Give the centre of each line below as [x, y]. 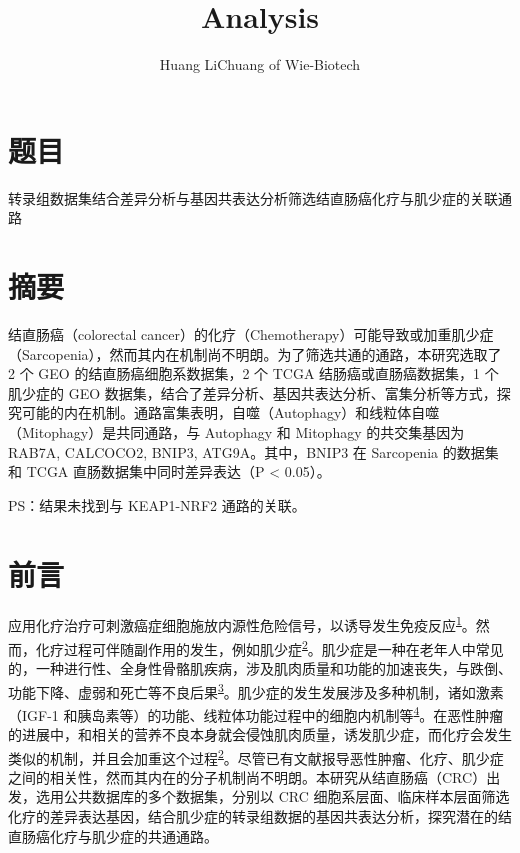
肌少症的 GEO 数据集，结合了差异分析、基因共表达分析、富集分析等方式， [252, 392]
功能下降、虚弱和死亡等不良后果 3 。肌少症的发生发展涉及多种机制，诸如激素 [256, 690]
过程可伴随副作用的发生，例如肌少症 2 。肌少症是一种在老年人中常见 [283, 647]
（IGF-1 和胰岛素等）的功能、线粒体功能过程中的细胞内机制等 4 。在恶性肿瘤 [256, 713]
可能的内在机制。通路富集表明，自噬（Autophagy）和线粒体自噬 [230, 412]
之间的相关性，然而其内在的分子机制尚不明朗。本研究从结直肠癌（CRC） [247, 776]
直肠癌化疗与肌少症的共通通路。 [113, 835]
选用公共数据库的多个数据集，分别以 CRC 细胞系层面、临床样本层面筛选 [272, 796]
